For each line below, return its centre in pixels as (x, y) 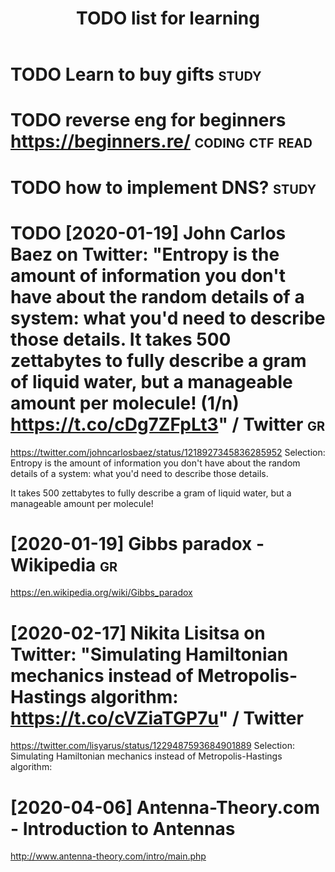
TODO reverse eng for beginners (148, 120)
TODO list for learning (168, 18)
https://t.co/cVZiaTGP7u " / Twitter (157, 718)
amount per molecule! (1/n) (125, 403)
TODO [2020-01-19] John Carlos (148, 233)
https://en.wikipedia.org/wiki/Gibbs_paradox (101, 593)
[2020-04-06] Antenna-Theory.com (165, 807)
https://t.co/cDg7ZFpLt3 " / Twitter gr (168, 424)
